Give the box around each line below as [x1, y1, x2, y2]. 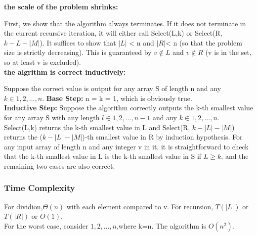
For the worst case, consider [4, 220, 88, 231]
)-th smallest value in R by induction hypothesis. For [82, 132, 243, 142]
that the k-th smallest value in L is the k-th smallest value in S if [4, 151, 202, 161]
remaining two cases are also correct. [4, 160, 115, 171]
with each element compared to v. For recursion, [66, 201, 214, 211]
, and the [221, 151, 249, 161]
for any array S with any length [4, 112, 100, 122]
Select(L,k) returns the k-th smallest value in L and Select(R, [4, 122, 190, 132]
